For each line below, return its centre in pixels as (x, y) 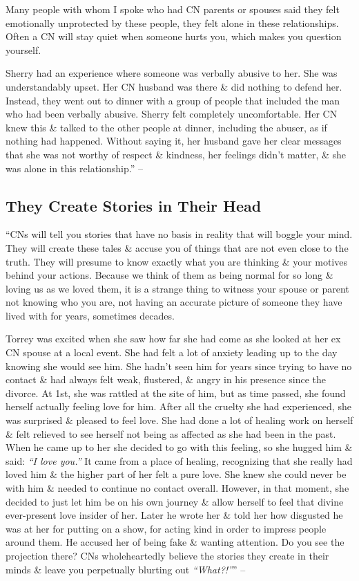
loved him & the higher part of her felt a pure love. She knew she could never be (176, 474)
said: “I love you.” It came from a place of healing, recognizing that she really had (179, 460)
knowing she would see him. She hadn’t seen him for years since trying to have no (179, 366)
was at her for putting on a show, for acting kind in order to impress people (166, 528)
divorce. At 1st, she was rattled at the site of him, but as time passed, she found (176, 393)
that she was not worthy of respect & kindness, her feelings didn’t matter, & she (176, 154)
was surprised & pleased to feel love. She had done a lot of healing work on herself (179, 420)
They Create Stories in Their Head (134, 205)
